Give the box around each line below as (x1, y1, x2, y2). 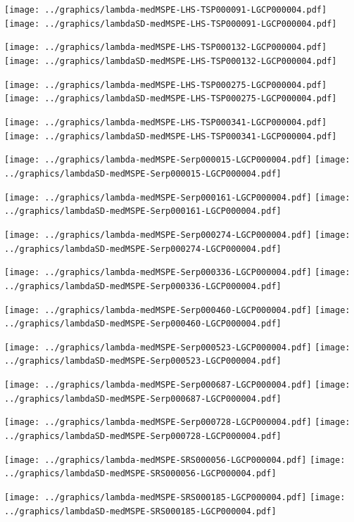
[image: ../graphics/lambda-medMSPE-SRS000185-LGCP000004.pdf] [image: (4, 492, 346, 503)
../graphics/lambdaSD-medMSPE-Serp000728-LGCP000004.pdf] (4, 431, 282, 442)
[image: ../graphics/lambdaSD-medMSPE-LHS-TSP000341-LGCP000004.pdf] (4, 131, 337, 141)
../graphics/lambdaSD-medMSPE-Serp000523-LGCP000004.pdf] (4, 356, 282, 367)
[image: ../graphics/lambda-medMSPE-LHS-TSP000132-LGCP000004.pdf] (4, 42, 327, 53)
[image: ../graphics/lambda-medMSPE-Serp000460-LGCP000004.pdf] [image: (4, 305, 350, 315)
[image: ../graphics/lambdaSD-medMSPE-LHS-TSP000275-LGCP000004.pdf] (4, 94, 337, 104)
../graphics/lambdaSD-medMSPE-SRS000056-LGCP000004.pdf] (4, 469, 277, 479)
